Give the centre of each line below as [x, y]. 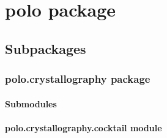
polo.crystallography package [78, 79]
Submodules [31, 103]
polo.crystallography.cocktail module [83, 127]
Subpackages [46, 48]
